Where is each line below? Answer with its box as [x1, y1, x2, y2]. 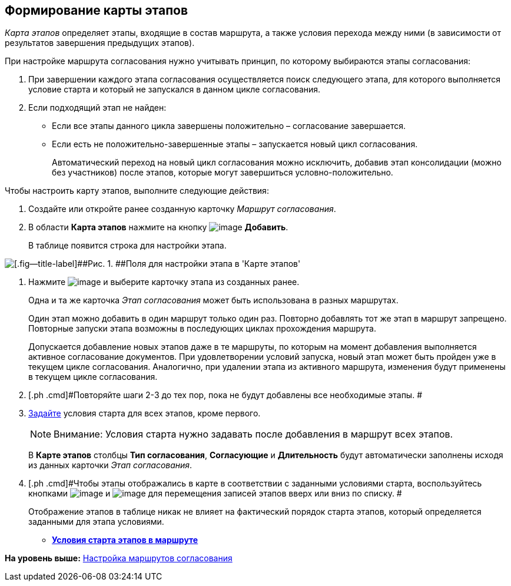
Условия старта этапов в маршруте [52, 535, 198, 545]
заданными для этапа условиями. [28, 517, 164, 527]
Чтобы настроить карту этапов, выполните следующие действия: [5, 186, 269, 196]
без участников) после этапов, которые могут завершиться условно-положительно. [52, 167, 393, 178]
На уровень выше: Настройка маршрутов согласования [5, 553, 233, 564]
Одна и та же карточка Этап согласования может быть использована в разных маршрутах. [28, 295, 399, 306]
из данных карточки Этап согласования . [28, 460, 193, 471]
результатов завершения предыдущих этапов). [5, 38, 195, 48]
